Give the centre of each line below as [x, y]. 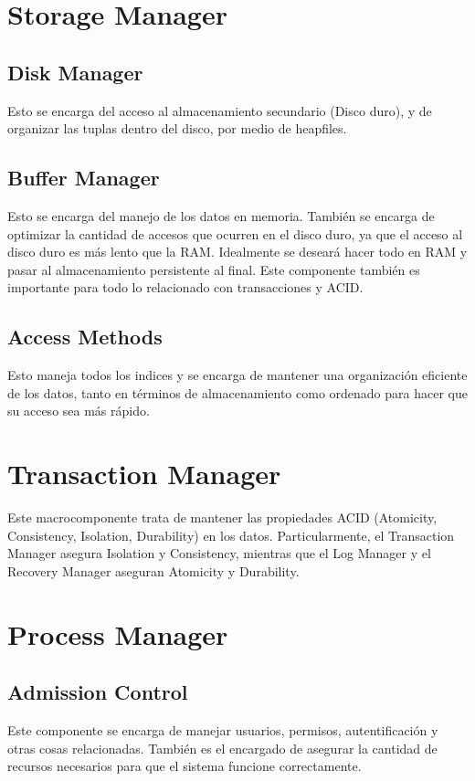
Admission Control [98, 692]
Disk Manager [75, 72]
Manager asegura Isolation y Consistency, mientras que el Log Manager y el [219, 553]
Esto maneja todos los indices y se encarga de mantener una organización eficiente [237, 375]
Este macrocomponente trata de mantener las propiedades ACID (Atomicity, [222, 517]
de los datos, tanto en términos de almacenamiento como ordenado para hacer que [237, 392]
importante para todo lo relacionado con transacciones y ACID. [185, 287]
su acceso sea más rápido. [79, 411]
